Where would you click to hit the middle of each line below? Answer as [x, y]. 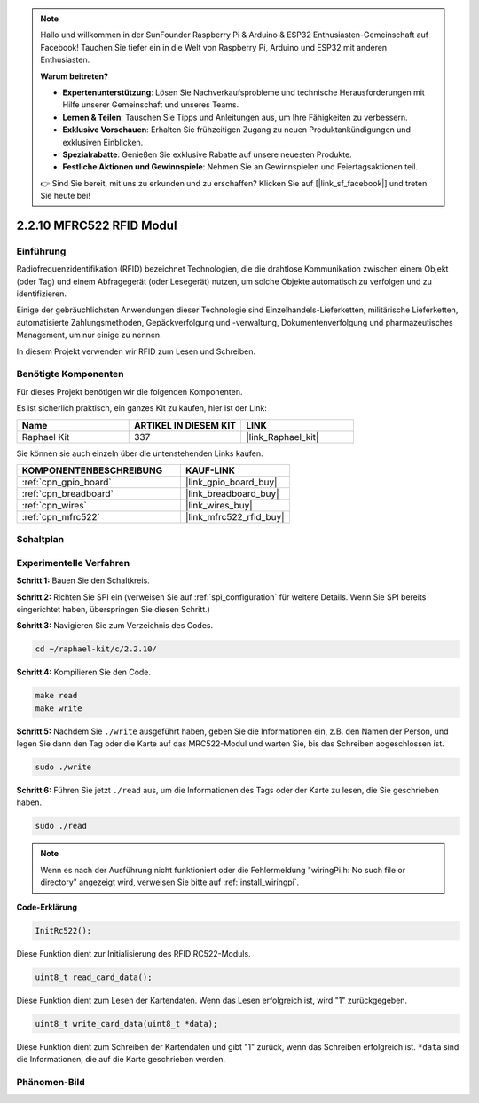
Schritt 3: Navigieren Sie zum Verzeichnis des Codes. [115, 626]
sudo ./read [61, 826]
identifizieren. [41, 294]
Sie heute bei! [65, 196]
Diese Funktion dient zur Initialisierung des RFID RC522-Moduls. [134, 953]
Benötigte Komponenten [70, 374]
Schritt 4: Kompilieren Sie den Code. [83, 672]
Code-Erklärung [47, 907]
